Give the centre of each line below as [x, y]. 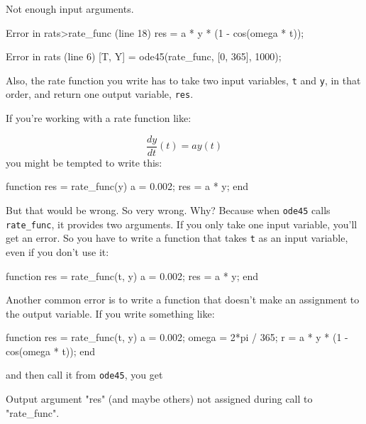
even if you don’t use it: [57, 251]
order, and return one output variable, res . [100, 94]
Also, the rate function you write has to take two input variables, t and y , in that [183, 80]
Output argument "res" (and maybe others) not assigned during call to [159, 399]
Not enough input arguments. [70, 9]
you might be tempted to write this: [84, 162]
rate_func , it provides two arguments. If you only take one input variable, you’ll [182, 224]
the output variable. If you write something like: [110, 313]
